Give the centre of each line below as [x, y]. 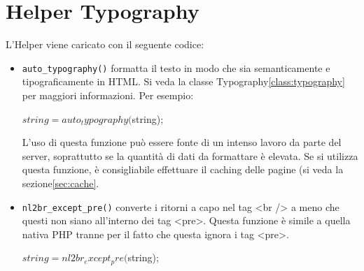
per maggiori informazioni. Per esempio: [108, 95]
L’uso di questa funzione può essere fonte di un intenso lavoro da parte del [182, 142]
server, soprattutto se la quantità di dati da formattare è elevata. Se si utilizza [190, 155]
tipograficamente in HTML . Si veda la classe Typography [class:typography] [183, 81]
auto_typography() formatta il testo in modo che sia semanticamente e [176, 67]
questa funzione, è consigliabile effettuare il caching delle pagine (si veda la [183, 169]
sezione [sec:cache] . [61, 183]
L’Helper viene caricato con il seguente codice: [105, 44]
